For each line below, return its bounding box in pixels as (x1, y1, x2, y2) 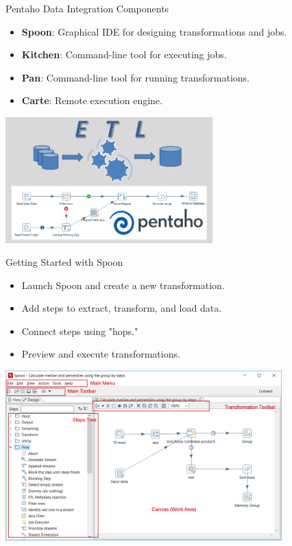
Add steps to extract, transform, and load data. (21, 301, 222, 315)
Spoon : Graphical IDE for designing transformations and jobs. (21, 24, 287, 38)
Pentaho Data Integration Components (5, 1, 169, 15)
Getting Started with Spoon (5, 255, 123, 269)
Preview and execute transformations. (21, 347, 180, 361)
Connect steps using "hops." (21, 323, 138, 338)
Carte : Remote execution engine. (21, 93, 162, 108)
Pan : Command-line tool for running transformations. (21, 70, 250, 84)
